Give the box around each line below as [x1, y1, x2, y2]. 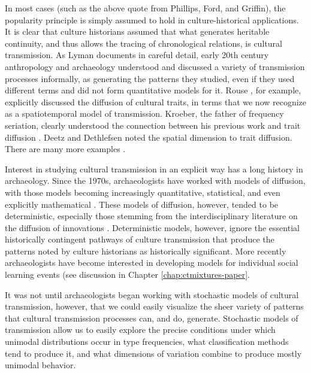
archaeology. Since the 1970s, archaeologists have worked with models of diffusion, [5, 174, 306, 187]
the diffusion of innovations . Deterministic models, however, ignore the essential [5, 221, 300, 233]
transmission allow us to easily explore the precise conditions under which [5, 323, 276, 336]
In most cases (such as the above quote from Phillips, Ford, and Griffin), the [5, 2, 286, 14]
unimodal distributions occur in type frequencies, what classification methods [5, 335, 289, 348]
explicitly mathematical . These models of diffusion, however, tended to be [5, 198, 279, 210]
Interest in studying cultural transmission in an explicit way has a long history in [5, 162, 303, 175]
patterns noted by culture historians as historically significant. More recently [5, 244, 286, 257]
